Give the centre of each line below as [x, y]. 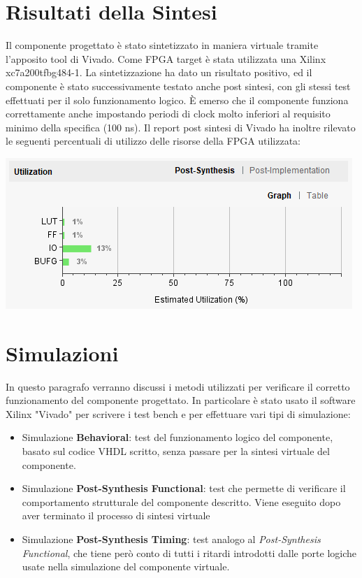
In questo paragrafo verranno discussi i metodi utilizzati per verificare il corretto [178, 386]
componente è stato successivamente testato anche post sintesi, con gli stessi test [178, 86]
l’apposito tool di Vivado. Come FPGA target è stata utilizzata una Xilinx [166, 58]
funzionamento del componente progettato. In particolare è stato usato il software [181, 400]
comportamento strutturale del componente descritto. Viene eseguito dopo [181, 501]
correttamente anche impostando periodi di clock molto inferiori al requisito [168, 114]
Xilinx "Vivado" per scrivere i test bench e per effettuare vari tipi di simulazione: [178, 413]
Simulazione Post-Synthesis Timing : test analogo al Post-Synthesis [171, 539]
